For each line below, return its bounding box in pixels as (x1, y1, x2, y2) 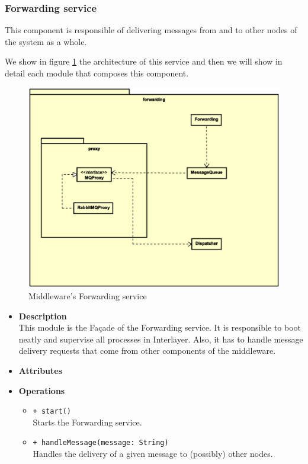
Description (18, 309, 67, 322)
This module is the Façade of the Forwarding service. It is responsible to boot (18, 321, 301, 334)
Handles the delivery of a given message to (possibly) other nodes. (33, 447, 273, 460)
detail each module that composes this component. (5, 67, 189, 79)
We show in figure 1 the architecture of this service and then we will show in (5, 55, 283, 68)
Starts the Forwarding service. (33, 415, 142, 428)
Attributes (18, 364, 63, 377)
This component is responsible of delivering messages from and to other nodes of (5, 24, 297, 36)
